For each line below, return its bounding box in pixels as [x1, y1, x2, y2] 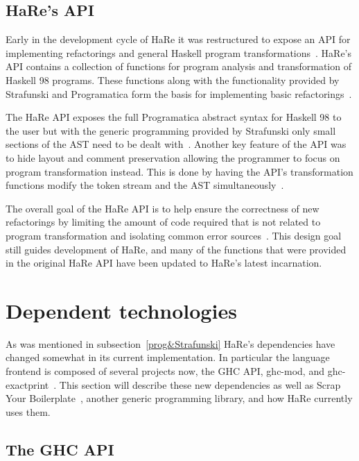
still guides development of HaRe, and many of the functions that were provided [6, 242, 347, 256]
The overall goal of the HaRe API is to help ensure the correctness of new [6, 201, 319, 215]
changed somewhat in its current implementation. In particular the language [6, 350, 330, 364]
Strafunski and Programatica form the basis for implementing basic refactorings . [6, 86, 352, 101]
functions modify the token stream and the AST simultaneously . [6, 178, 284, 192]
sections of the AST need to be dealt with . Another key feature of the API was [6, 137, 347, 151]
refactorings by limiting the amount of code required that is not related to [6, 215, 321, 229]
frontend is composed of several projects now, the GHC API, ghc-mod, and [6, 364, 324, 378]
